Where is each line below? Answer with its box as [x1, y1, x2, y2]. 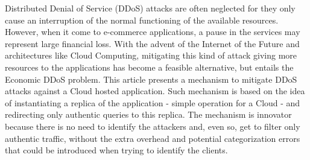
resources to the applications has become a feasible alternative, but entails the [5, 60, 294, 73]
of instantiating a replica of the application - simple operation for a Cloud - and [5, 96, 300, 109]
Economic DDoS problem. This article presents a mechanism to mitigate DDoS [5, 72, 297, 85]
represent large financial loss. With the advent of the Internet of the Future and [5, 37, 300, 50]
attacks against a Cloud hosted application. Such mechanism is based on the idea [5, 85, 305, 97]
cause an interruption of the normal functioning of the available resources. [5, 13, 279, 26]
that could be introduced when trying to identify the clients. [5, 144, 228, 156]
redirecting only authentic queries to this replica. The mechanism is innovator [5, 108, 292, 121]
